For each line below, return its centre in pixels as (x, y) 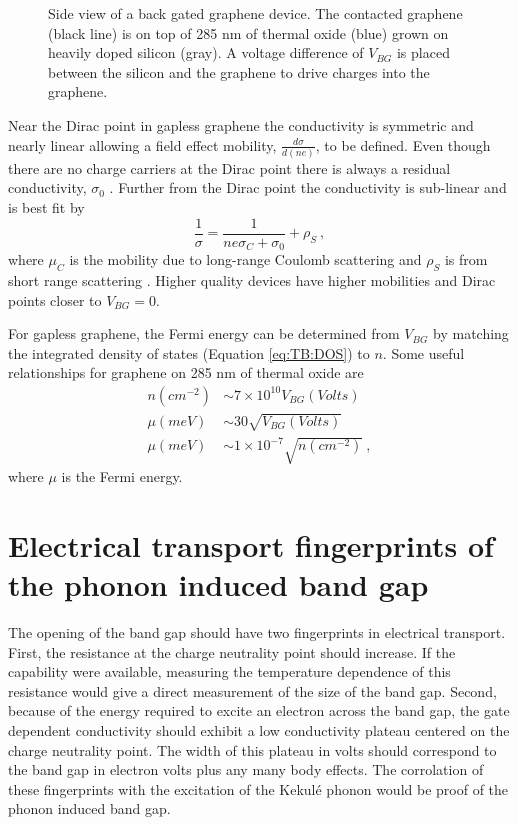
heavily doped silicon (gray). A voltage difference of (206, 52)
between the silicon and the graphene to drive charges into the (239, 71)
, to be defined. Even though (403, 144)
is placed (423, 52)
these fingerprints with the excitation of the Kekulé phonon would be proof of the (258, 788)
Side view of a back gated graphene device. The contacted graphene (255, 13)
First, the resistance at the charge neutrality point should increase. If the (232, 651)
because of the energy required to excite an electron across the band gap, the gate (259, 710)
